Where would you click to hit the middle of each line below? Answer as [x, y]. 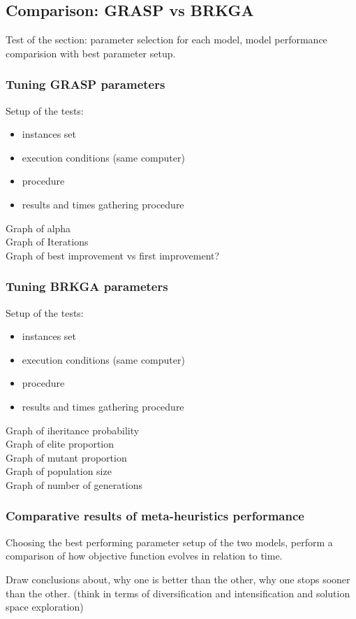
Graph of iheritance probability [73, 430]
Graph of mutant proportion [66, 457]
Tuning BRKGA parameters [87, 286]
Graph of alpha [38, 228]
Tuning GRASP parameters [86, 84]
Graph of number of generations [74, 484]
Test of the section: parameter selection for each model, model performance [166, 40]
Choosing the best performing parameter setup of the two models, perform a [169, 542]
